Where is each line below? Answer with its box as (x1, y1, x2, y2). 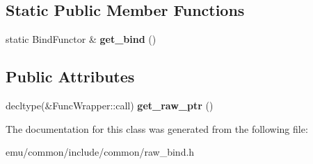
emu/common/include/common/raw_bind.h (6, 145, 195, 159)
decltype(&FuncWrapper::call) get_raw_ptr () (6, 98, 214, 112)
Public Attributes (6, 66, 135, 87)
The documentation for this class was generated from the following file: (6, 121, 308, 136)
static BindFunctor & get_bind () (6, 32, 156, 46)
